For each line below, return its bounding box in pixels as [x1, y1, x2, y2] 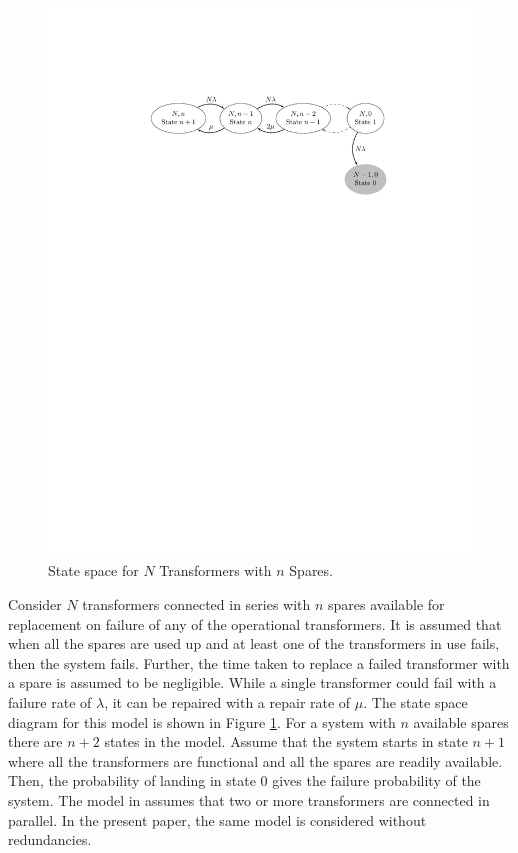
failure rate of [8, 692, 92, 713]
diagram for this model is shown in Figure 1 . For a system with [8, 711, 396, 732]
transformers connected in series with [82, 594, 311, 615]
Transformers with [159, 560, 272, 581]
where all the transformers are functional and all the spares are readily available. [8, 750, 503, 771]
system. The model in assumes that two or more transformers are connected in [8, 790, 490, 811]
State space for [48, 560, 139, 581]
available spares [413, 711, 509, 732]
